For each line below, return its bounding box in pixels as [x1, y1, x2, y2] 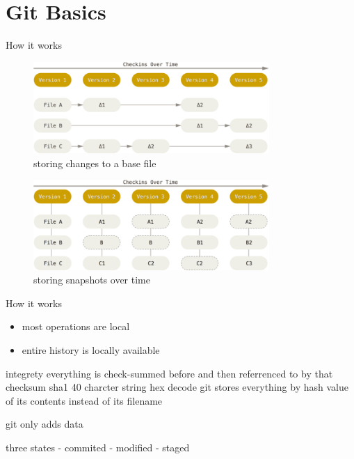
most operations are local [22, 319, 130, 334]
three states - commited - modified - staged [6, 439, 190, 454]
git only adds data [6, 417, 83, 431]
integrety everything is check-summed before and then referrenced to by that [6, 366, 333, 380]
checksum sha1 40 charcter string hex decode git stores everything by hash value [6, 380, 348, 394]
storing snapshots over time [33, 272, 150, 287]
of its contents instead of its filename [6, 393, 163, 407]
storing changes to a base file [33, 155, 156, 170]
